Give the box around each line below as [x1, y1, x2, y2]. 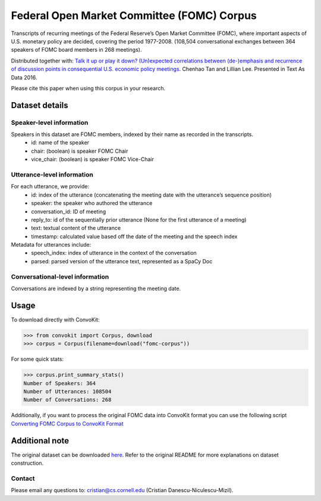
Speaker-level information [11, 118, 89, 127]
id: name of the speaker [31, 139, 89, 146]
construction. [11, 459, 44, 467]
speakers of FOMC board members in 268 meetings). [11, 46, 142, 53]
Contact [11, 474, 35, 483]
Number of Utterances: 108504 [23, 388, 112, 395]
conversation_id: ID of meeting [31, 208, 106, 215]
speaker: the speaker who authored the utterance [31, 200, 153, 207]
